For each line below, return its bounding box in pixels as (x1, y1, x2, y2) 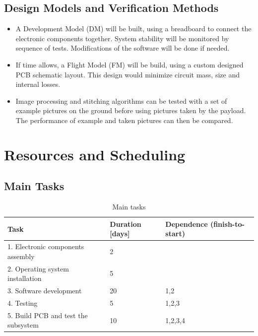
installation (7, 273, 42, 283)
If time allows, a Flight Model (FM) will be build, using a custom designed (15, 59, 244, 69)
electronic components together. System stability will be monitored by (15, 33, 229, 43)
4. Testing (7, 297, 38, 308)
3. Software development (7, 285, 82, 296)
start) (165, 228, 185, 239)
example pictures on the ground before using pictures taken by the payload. (15, 105, 246, 116)
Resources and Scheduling (4, 144, 186, 164)
